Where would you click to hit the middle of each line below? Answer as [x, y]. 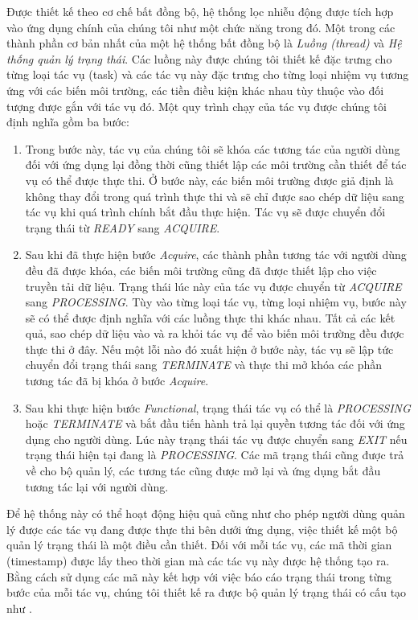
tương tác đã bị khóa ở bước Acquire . [117, 381]
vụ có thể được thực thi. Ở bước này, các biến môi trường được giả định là [209, 180]
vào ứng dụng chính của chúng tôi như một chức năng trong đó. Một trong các [201, 27]
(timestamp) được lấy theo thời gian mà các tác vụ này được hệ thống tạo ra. [198, 560]
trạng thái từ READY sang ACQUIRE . [123, 227]
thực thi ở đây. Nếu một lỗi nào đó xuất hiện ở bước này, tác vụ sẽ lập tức [209, 349]
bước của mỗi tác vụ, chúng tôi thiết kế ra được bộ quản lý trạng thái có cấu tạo [207, 592]
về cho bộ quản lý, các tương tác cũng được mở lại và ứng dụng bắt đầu [203, 471]
